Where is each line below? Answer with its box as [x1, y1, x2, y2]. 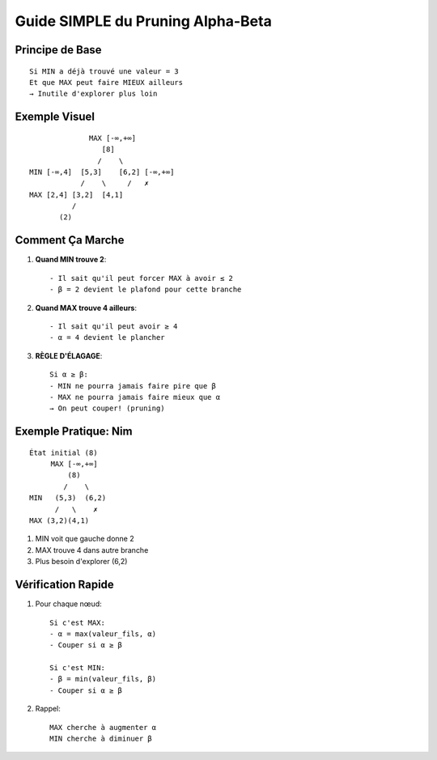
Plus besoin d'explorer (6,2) [35, 557, 128, 567]
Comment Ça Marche [15, 233, 125, 247]
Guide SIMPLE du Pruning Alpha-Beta [15, 12, 273, 30]
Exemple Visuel [15, 110, 95, 124]
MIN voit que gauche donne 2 [35, 534, 134, 544]
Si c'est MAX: [49, 618, 105, 627]
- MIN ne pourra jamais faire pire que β [49, 381, 216, 390]
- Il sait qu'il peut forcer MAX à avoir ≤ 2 [49, 274, 234, 282]
